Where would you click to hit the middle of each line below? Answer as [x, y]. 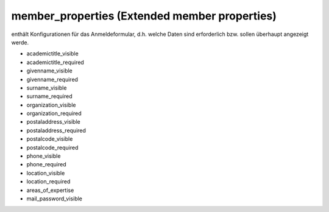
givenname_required [52, 79]
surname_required [49, 96]
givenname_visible [50, 71]
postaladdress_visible [53, 122]
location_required [48, 182]
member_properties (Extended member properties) [144, 16]
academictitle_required [55, 62]
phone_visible [44, 156]
